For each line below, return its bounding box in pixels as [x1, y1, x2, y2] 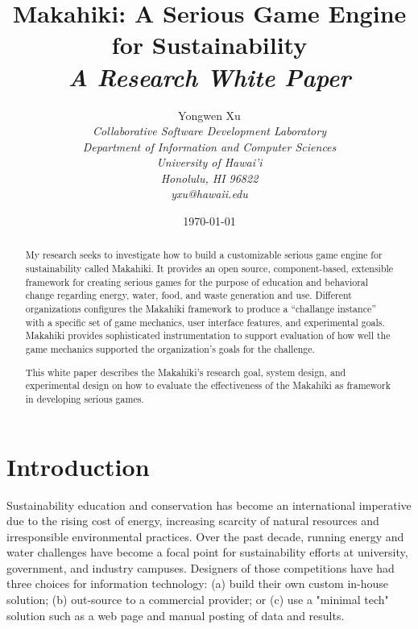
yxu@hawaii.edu [171, 185, 248, 202]
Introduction [6, 449, 150, 482]
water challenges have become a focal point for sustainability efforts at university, [6, 544, 408, 561]
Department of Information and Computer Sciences [82, 138, 337, 155]
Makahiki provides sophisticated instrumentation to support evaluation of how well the [25, 329, 391, 342]
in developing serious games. [25, 391, 144, 405]
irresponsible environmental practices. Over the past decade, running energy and [6, 528, 404, 544]
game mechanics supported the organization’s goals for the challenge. [25, 342, 315, 356]
